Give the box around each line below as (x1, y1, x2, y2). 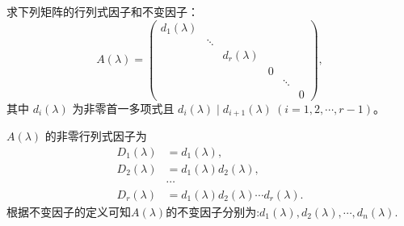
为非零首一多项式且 (72, 99, 175, 116)
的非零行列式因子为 (44, 128, 147, 144)
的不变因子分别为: (166, 203, 260, 220)
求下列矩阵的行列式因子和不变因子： (6, 3, 199, 19)
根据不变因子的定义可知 (6, 203, 131, 220)
